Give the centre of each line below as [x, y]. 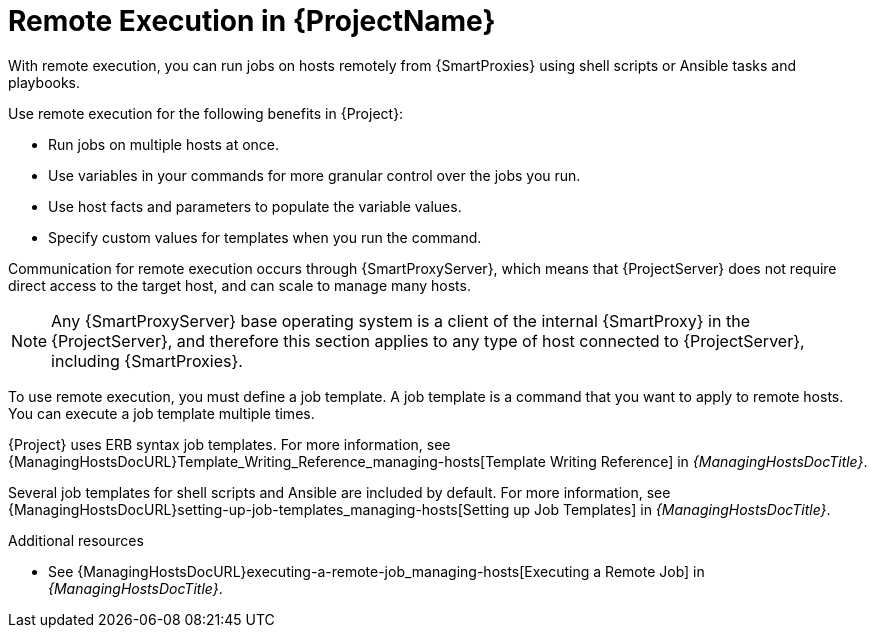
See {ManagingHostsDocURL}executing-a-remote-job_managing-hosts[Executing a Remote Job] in [376, 571]
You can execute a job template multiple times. [161, 413]
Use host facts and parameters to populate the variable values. [255, 206]
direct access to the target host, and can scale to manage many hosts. [239, 285]
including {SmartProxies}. [147, 360]
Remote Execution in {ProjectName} [252, 21]
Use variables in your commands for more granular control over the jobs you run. [314, 175]
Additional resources [76, 540]
